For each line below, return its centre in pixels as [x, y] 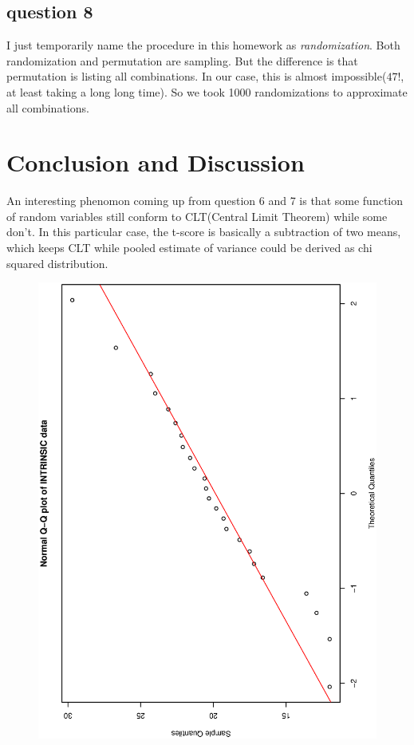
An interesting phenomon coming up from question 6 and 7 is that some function [205, 201]
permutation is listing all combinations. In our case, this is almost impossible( [197, 76]
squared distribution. [57, 263]
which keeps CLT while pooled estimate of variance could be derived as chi [189, 248]
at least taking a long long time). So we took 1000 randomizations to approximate [207, 91]
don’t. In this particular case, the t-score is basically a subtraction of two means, [204, 232]
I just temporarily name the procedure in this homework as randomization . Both [203, 45]
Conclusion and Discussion [156, 162]
